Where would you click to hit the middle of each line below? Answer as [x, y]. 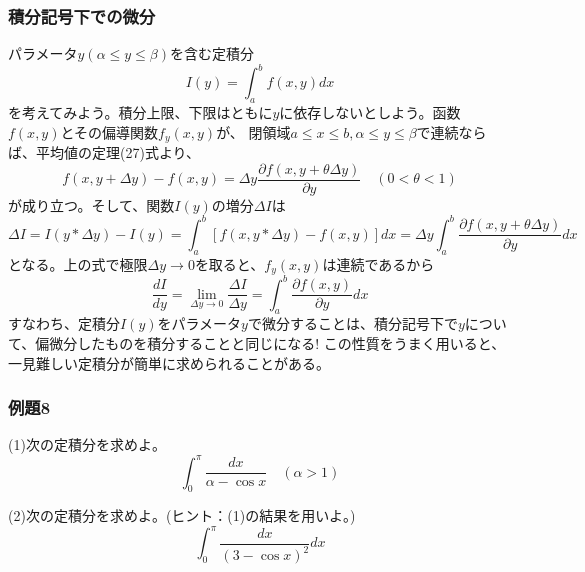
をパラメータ [199, 323]
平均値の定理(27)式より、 [118, 152]
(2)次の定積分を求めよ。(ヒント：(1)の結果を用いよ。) [182, 515]
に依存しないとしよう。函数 [370, 112]
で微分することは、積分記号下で [352, 323]
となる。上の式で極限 [78, 263]
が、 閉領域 [253, 131]
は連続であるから [378, 263]
